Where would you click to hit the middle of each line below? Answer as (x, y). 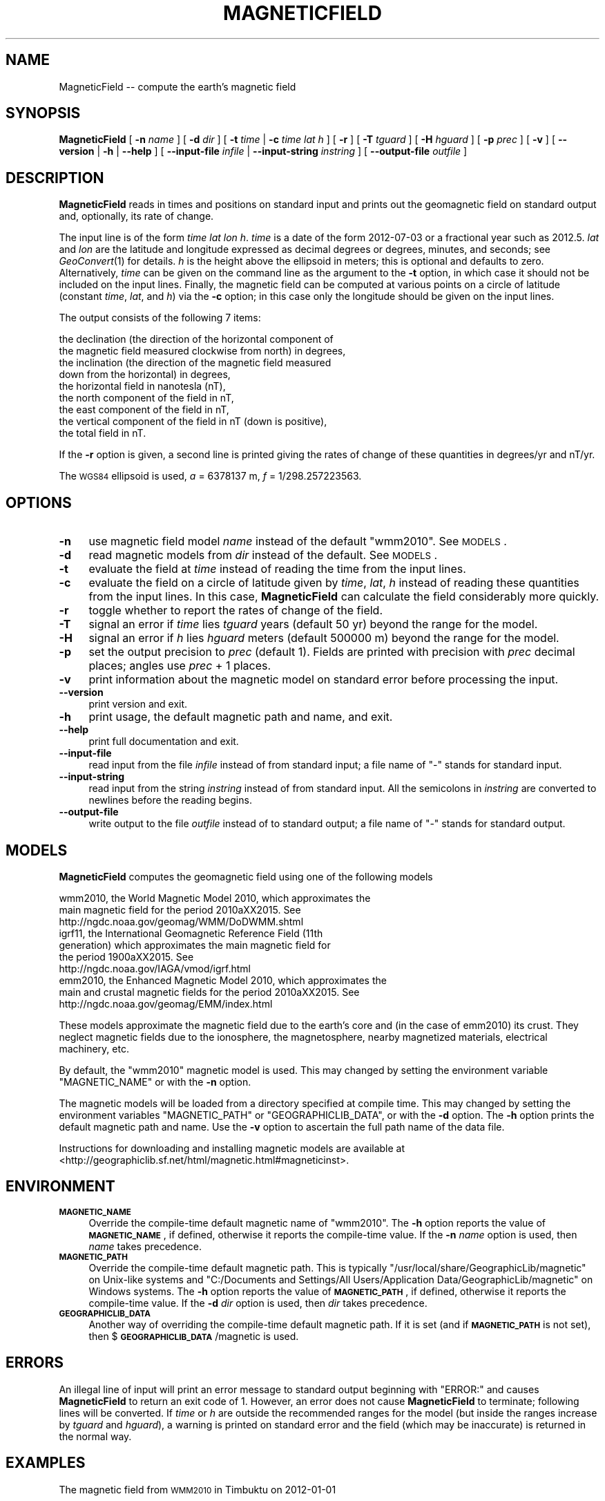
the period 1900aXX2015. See (126, 956)
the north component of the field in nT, (146, 398)
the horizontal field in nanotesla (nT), (142, 386)
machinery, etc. (94, 1048)
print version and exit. (138, 704)
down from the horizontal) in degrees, (145, 375)
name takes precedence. (145, 1246)
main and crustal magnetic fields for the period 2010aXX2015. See (209, 992)
